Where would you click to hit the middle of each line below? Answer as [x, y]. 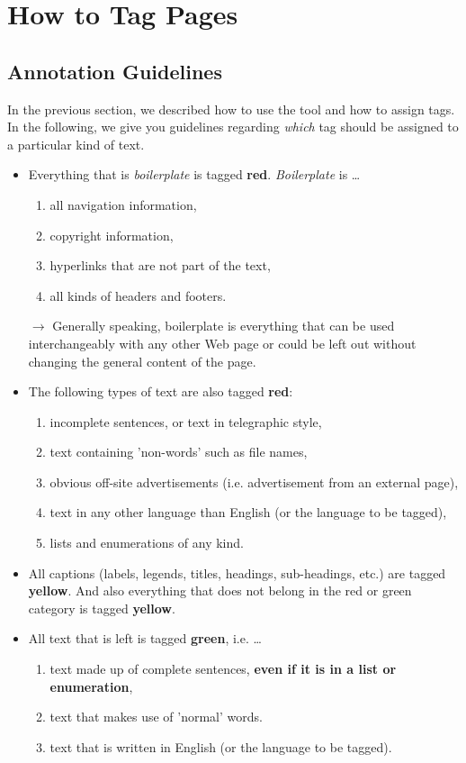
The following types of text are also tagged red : [161, 391]
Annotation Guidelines [115, 71]
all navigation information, [123, 204]
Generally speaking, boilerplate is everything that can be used [224, 326]
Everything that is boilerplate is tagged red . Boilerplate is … [194, 174]
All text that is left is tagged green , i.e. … [145, 638]
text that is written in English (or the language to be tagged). [221, 746]
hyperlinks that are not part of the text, [160, 265]
